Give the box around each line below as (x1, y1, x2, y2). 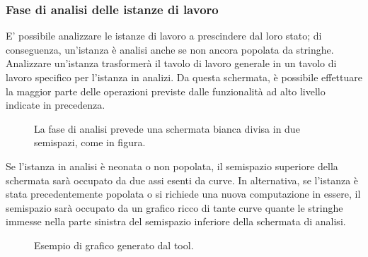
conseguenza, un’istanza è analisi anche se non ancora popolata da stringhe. (6, 42, 334, 56)
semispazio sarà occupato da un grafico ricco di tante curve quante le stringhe (6, 200, 343, 215)
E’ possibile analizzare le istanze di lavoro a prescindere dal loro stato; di (6, 28, 322, 43)
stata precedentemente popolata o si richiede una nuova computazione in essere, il (6, 186, 361, 201)
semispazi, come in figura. (34, 135, 146, 150)
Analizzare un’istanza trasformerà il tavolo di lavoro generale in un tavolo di (6, 56, 337, 71)
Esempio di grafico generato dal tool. (34, 237, 194, 252)
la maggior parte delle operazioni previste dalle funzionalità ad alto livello (6, 83, 326, 98)
